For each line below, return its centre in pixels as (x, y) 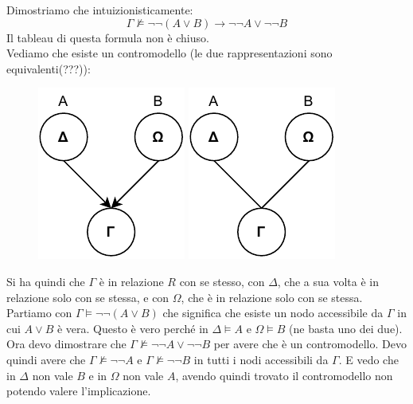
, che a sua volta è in (328, 281)
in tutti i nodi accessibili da (261, 359)
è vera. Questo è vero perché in (132, 328)
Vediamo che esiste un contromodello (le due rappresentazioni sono (169, 53)
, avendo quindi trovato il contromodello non (284, 375)
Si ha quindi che (46, 281)
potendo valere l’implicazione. (79, 391)
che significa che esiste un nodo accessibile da (273, 313)
